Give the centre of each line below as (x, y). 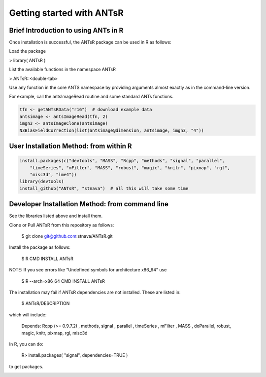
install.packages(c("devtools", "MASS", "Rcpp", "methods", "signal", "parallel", (122, 161)
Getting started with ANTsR (66, 13)
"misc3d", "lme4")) (53, 174)
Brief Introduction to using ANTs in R (66, 30)
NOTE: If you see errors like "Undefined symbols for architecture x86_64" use (88, 270)
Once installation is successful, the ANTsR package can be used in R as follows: (90, 42)
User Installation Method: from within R (71, 146)
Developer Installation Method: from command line (89, 204)
